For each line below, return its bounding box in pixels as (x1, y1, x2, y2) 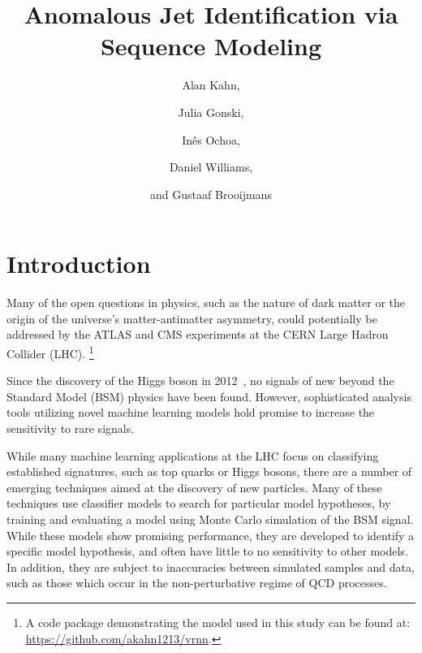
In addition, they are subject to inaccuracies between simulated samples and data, (6, 558, 415, 575)
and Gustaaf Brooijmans (150, 185, 272, 202)
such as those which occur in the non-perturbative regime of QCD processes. (6, 574, 387, 591)
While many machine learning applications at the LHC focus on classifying (6, 447, 379, 464)
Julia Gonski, (178, 103, 244, 120)
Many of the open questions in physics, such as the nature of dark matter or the (6, 294, 406, 311)
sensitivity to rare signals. (6, 420, 135, 437)
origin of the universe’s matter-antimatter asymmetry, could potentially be (6, 309, 377, 326)
